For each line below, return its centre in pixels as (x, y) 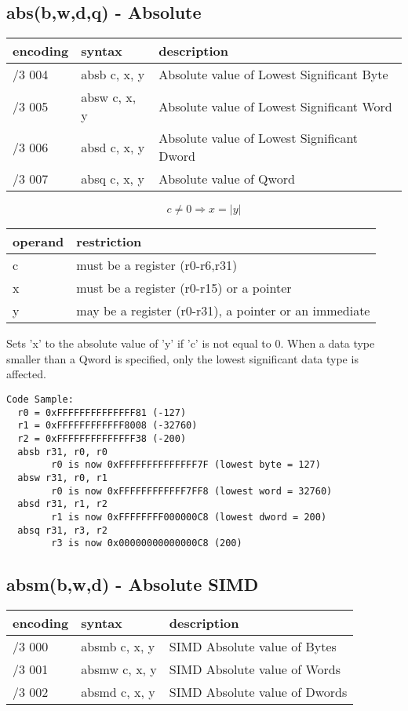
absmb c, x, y (118, 647)
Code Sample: (40, 399)
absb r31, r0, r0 (62, 452)
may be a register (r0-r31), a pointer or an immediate (223, 311)
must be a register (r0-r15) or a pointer (184, 288)
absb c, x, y (113, 75)
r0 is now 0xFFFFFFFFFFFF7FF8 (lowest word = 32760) (192, 491)
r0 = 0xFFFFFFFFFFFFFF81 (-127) (102, 412)
